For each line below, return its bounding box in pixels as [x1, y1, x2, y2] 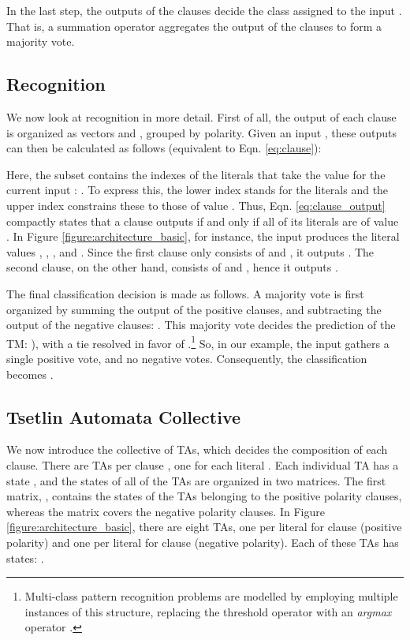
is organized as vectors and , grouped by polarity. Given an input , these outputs [6, 124, 397, 140]
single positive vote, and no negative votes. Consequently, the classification [6, 350, 367, 366]
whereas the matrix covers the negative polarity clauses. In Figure [6, 503, 325, 519]
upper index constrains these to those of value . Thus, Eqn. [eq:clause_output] [6, 196, 386, 213]
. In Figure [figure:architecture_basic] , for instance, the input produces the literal [6, 228, 400, 245]
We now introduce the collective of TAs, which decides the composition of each [6, 441, 388, 458]
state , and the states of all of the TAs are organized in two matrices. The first [6, 472, 386, 488]
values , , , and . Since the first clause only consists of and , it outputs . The [6, 243, 375, 260]
